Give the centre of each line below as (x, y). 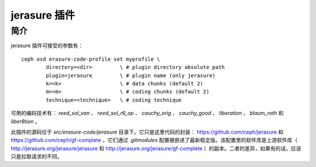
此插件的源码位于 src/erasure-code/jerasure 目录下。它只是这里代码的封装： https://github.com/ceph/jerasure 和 (147, 132)
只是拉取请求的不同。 (37, 156)
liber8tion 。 (25, 121)
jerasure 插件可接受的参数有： (47, 46)
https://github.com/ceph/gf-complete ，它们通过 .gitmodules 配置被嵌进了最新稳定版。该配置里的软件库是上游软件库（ (154, 140)
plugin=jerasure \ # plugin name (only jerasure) (131, 75)
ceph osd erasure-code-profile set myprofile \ (91, 59)
